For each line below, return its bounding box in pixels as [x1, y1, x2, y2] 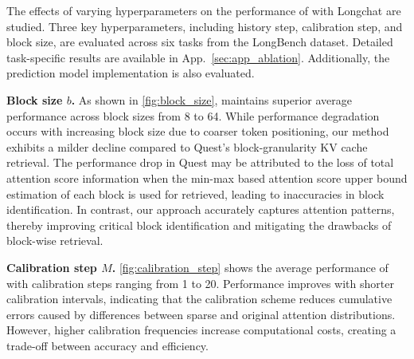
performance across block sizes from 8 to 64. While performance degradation [6, 107, 380, 124]
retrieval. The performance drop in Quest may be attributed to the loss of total [6, 154, 394, 171]
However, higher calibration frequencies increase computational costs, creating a [6, 322, 396, 338]
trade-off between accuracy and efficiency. [6, 337, 209, 353]
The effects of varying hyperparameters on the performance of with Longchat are [6, 2, 401, 18]
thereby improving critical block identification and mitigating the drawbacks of [6, 216, 392, 233]
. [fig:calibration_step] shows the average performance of [111, 258, 389, 275]
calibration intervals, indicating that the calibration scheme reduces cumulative [6, 290, 393, 307]
